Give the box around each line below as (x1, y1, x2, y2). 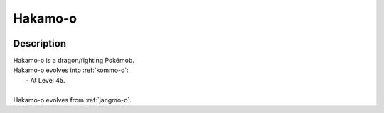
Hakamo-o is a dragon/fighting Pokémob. (13, 56, 135, 65)
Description (13, 37, 67, 49)
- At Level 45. (26, 76, 65, 84)
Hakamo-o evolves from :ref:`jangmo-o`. (13, 95, 132, 104)
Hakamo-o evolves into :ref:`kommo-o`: (13, 66, 129, 74)
